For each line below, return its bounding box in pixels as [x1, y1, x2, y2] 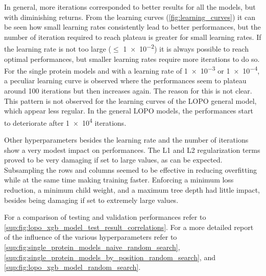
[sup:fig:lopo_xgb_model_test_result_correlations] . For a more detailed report [4, 221, 254, 232]
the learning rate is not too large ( [4, 43, 111, 54]
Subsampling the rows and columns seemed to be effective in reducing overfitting [4, 164, 257, 175]
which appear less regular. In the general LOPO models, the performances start [4, 105, 253, 116]
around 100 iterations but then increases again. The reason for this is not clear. [4, 85, 252, 96]
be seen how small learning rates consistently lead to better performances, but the [4, 21, 261, 32]
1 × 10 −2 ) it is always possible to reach [123, 42, 249, 54]
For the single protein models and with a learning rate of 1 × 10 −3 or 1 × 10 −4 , [4, 64, 260, 76]
